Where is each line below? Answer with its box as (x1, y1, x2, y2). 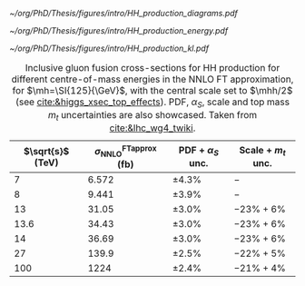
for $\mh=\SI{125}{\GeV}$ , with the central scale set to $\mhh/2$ (12, 84, 293, 96)
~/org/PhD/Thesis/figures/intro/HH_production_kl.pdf (9, 43, 210, 54)
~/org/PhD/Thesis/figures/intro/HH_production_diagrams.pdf (9, 8, 239, 18)
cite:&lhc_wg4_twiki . (109, 122, 196, 134)
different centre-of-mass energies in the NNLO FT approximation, (11, 73, 294, 85)
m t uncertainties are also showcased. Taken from (47, 109, 258, 123)
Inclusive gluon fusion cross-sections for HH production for (25, 62, 280, 74)
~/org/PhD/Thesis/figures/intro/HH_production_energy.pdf (9, 25, 229, 35)
